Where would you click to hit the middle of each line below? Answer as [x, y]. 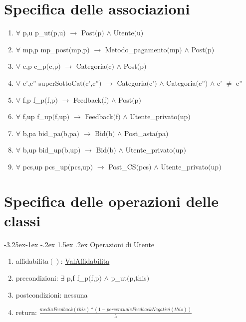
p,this [138, 277]
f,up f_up [37, 116]
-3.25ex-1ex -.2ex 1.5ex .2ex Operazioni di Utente [79, 244]
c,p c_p [34, 66]
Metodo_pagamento [136, 49]
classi [22, 220]
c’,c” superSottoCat [53, 82]
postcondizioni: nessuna [52, 294]
